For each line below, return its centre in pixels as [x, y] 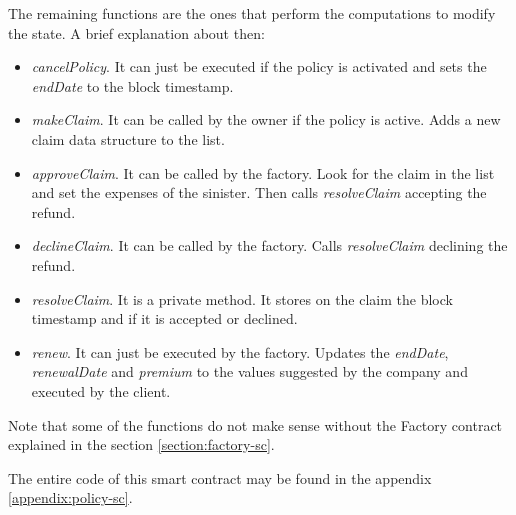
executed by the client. [101, 390]
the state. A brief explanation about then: [136, 32]
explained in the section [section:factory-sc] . [141, 444]
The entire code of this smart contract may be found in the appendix [220, 477]
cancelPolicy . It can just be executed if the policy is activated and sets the [259, 66]
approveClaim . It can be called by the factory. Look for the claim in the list [263, 172]
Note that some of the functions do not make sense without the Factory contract [255, 424]
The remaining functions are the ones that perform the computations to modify [252, 13]
